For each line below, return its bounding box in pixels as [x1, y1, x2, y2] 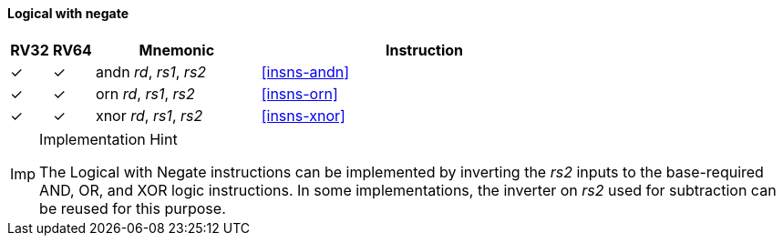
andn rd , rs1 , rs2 [95, 62, 207, 81]
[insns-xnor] [261, 106, 345, 125]
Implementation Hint [39, 129, 178, 148]
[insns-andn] [261, 62, 350, 81]
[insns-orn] [261, 84, 338, 103]
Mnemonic [139, 40, 215, 59]
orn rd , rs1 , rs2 [95, 84, 195, 103]
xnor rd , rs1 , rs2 [95, 106, 203, 125]
